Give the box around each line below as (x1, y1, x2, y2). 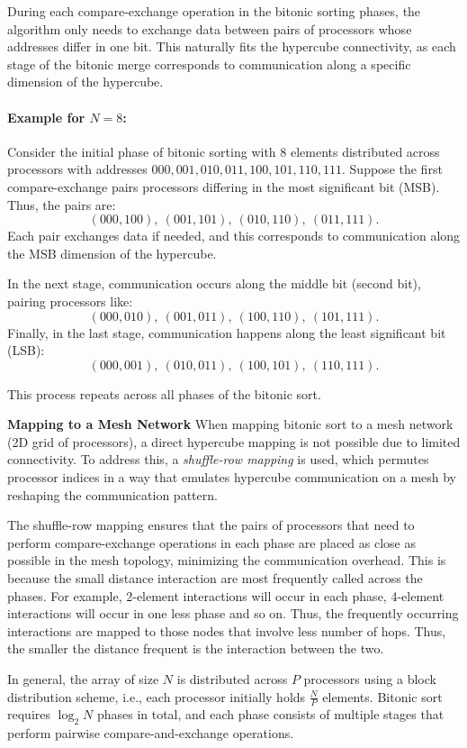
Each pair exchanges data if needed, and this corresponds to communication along (7, 226, 461, 245)
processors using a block (303, 670, 436, 689)
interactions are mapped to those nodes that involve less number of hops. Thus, (7, 621, 446, 640)
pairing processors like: (7, 291, 133, 310)
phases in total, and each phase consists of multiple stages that (96, 705, 445, 724)
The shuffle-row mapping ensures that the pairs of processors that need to (7, 515, 415, 534)
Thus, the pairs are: (7, 195, 116, 214)
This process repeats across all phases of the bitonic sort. (7, 384, 321, 403)
